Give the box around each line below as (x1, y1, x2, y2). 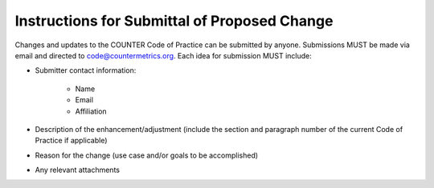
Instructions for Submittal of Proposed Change (14, 12, 334, 30)
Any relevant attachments (35, 165, 121, 175)
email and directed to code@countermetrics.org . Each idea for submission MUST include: (14, 50, 313, 60)
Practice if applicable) (35, 136, 108, 146)
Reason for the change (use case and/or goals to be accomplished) (35, 150, 259, 160)
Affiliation (75, 106, 108, 116)
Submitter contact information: (35, 66, 137, 75)
